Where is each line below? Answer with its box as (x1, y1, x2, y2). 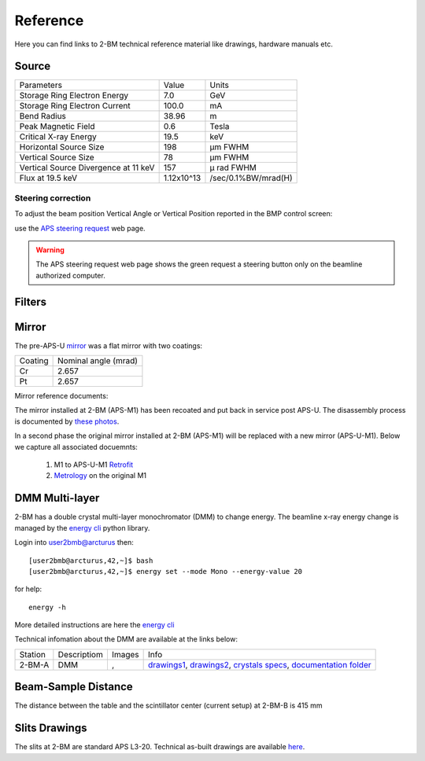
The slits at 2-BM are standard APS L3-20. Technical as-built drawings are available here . (14, 742, 305, 752)
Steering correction (14, 193, 91, 204)
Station (19, 649, 46, 660)
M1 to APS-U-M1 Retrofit (54, 460, 134, 469)
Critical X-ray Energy (19, 131, 98, 142)
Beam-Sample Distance (14, 680, 133, 693)
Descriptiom (57, 649, 104, 660)
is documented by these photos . (14, 417, 120, 426)
